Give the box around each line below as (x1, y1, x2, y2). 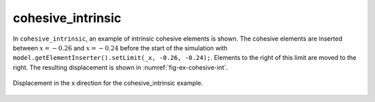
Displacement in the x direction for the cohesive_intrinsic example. (12, 79, 203, 88)
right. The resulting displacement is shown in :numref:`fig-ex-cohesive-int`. (12, 63, 228, 72)
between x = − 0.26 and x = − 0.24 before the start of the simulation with (12, 43, 228, 52)
